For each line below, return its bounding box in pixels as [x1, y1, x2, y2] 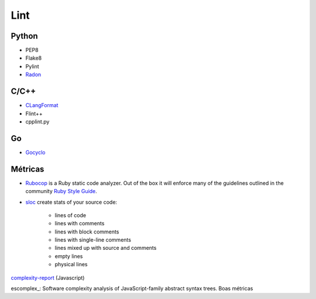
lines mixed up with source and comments [54, 245, 157, 252]
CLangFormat [25, 102, 59, 109]
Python [11, 31, 38, 41]
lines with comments [54, 220, 105, 227]
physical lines [54, 261, 88, 268]
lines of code [54, 211, 87, 219]
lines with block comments [54, 228, 119, 235]
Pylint [25, 63, 39, 70]
